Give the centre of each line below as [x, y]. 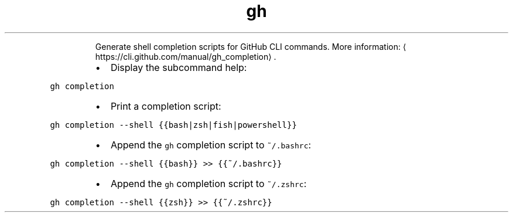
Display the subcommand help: [179, 67]
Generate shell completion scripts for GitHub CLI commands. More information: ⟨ [251, 46]
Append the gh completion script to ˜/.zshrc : [208, 183]
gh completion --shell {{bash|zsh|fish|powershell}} [173, 125]
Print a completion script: [166, 106]
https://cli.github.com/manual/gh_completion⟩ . [186, 56]
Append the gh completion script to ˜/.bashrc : [211, 145]
